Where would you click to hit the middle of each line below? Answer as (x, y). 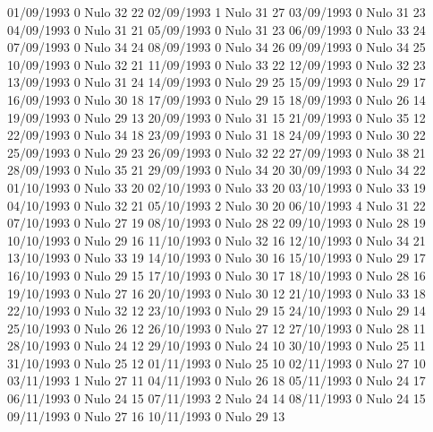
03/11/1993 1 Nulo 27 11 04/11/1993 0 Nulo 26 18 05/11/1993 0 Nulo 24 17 (216, 380)
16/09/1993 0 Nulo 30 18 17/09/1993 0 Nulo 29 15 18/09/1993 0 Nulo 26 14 (216, 99)
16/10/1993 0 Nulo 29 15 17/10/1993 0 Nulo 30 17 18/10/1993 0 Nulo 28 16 (216, 275)
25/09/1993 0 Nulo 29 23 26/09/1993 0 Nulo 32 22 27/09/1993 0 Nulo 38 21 (216, 152)
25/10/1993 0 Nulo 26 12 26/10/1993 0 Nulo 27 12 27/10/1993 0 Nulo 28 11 (216, 328)
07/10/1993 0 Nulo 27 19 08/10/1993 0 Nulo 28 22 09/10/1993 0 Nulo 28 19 (216, 223)
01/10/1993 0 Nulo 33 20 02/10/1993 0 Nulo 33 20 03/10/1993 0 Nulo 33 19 (216, 187)
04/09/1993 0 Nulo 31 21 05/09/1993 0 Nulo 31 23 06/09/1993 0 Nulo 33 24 (216, 29)
